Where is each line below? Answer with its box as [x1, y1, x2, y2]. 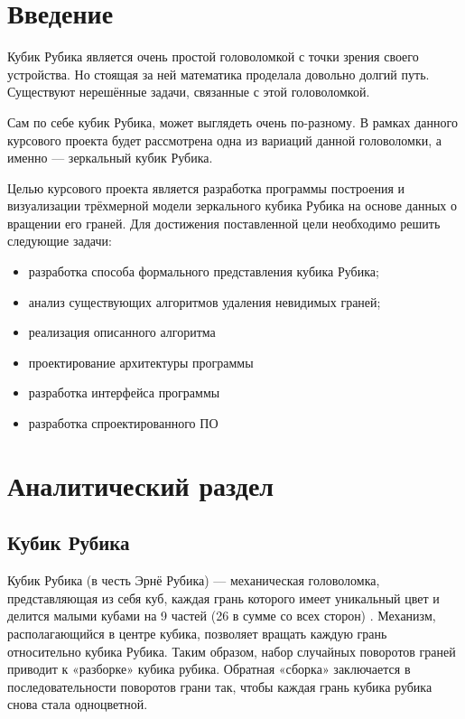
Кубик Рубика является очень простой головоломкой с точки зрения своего [7, 47, 419, 66]
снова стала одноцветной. [7, 695, 148, 714]
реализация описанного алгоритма [28, 322, 216, 341]
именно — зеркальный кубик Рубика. [7, 148, 213, 167]
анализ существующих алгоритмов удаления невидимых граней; [28, 292, 381, 311]
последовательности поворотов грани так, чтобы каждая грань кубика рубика [7, 677, 432, 696]
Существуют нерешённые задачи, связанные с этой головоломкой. [7, 82, 370, 101]
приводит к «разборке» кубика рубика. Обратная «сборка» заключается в [7, 659, 411, 678]
